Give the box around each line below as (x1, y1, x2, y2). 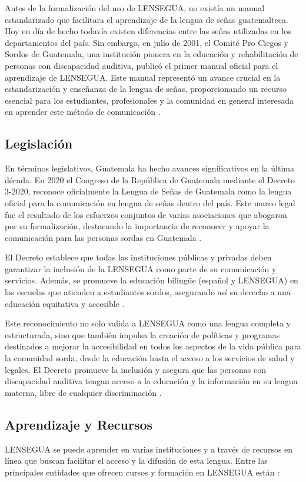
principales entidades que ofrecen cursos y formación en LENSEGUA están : (5, 466, 280, 478)
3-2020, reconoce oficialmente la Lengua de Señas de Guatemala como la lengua (5, 185, 292, 197)
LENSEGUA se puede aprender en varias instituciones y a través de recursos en (5, 443, 293, 455)
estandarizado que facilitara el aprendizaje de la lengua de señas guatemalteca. (5, 13, 288, 25)
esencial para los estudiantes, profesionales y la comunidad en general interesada (5, 94, 294, 106)
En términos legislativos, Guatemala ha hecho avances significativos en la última (5, 162, 294, 174)
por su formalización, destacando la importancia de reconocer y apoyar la (5, 220, 270, 232)
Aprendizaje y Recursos (5, 415, 153, 433)
